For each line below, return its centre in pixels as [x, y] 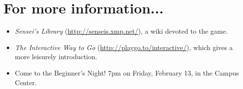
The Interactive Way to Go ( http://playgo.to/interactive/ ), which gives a [124, 47]
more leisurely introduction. [56, 57]
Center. [26, 82]
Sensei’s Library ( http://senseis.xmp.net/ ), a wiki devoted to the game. [121, 31]
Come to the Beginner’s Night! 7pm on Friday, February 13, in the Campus [127, 72]
